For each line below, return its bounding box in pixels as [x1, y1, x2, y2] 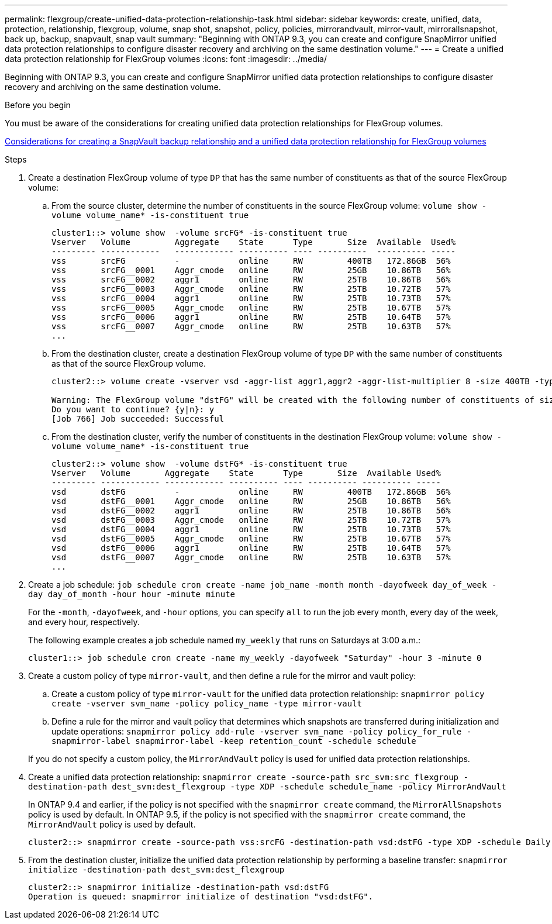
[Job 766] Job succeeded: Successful [51, 414, 225, 423]
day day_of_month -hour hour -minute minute [28, 589, 236, 599]
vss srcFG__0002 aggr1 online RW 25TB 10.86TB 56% [51, 275, 451, 284]
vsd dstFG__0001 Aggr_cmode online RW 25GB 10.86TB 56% [51, 497, 451, 506]
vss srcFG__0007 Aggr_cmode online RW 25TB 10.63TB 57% [51, 322, 451, 331]
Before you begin [5, 100, 71, 110]
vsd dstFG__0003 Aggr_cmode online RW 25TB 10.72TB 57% [51, 515, 451, 525]
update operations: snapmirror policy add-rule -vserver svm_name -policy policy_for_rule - [51, 726, 472, 736]
